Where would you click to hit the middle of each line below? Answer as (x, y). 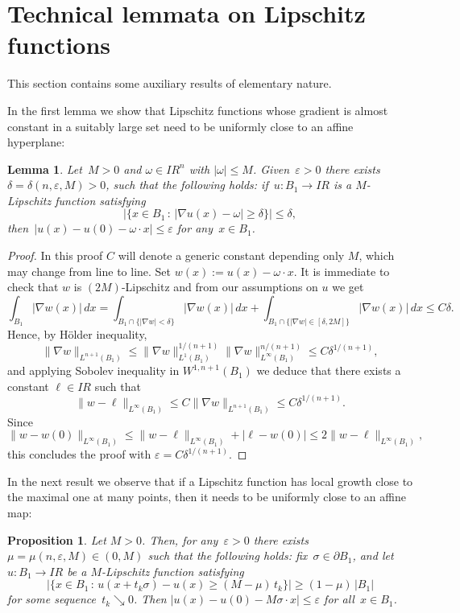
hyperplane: (36, 142)
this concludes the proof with (79, 454)
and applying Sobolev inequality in (93, 370)
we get (348, 287)
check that (33, 287)
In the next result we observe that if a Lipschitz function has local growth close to (210, 481)
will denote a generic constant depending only (231, 255)
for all (339, 599)
